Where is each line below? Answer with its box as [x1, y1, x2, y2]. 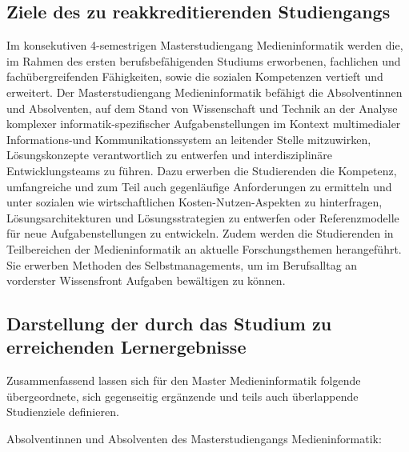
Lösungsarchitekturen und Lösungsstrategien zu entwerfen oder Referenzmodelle [6, 209, 399, 226]
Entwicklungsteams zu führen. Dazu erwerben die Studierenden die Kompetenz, [6, 162, 397, 178]
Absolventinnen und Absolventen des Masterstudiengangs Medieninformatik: [6, 430, 382, 447]
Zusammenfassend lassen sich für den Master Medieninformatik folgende [6, 372, 361, 389]
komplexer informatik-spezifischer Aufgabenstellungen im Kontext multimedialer [6, 115, 401, 132]
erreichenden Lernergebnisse [6, 334, 247, 359]
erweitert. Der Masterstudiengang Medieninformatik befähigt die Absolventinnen [6, 83, 403, 100]
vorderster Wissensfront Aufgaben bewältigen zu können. [6, 272, 286, 289]
